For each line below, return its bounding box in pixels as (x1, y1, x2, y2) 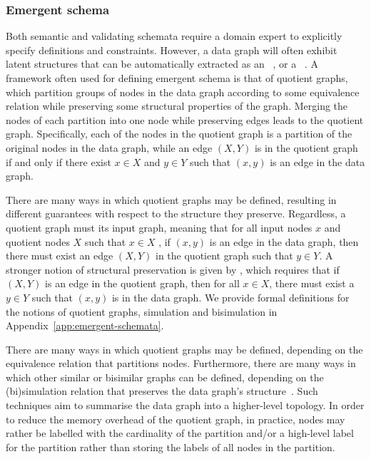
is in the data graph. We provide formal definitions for (111, 289, 350, 304)
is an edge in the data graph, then (209, 234, 359, 249)
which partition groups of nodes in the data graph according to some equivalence (6, 84, 360, 99)
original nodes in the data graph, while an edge (6, 140, 213, 155)
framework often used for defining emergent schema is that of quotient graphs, (6, 71, 348, 85)
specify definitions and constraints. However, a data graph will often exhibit (6, 42, 337, 57)
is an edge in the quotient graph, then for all (45, 276, 240, 291)
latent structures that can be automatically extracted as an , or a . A (6, 56, 318, 71)
